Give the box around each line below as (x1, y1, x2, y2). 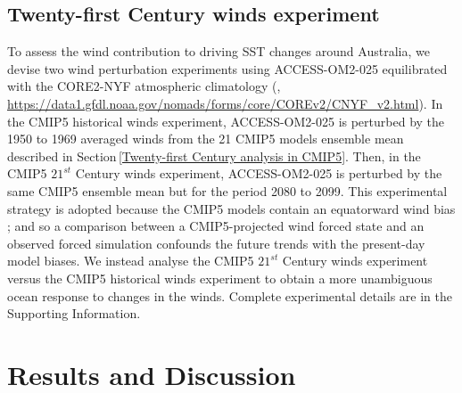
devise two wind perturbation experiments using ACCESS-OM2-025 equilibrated (7, 59, 448, 78)
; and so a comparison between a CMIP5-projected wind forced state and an (7, 217, 425, 235)
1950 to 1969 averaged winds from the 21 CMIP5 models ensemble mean (7, 129, 404, 148)
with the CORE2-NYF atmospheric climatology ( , (7, 77, 281, 95)
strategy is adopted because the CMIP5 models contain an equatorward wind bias (7, 199, 456, 217)
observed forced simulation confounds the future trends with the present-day (7, 233, 425, 252)
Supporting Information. (7, 304, 141, 323)
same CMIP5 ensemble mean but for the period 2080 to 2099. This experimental (7, 181, 448, 200)
